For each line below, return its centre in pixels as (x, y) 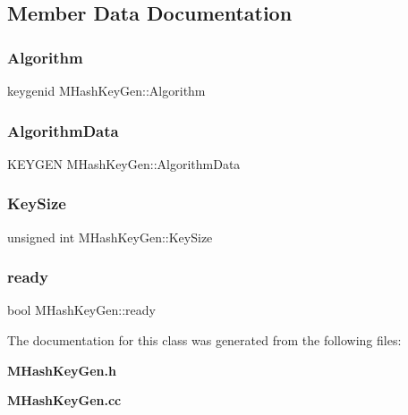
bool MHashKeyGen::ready (81, 310)
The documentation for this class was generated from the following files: (204, 340)
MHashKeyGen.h (62, 370)
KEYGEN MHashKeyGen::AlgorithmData (124, 163)
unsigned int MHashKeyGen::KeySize (110, 237)
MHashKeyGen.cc (64, 400)
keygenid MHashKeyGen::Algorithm (106, 90)
